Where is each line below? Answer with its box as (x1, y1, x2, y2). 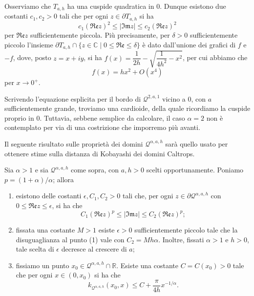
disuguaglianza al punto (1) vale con (16, 234, 125, 244)
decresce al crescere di (61, 244, 127, 254)
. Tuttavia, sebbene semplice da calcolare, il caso (40, 112, 185, 123)
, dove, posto (13, 52, 51, 63)
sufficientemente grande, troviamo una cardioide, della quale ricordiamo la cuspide (4, 103, 251, 113)
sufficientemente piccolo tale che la (134, 225, 238, 235)
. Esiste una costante (116, 260, 178, 270)
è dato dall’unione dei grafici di (142, 40, 236, 49)
